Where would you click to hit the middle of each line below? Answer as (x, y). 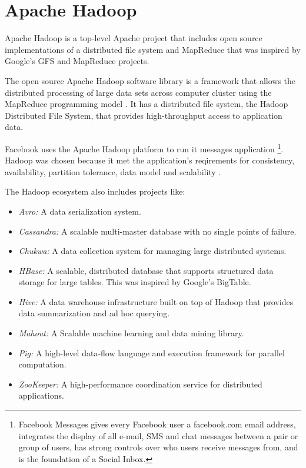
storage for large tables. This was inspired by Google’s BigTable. (135, 282)
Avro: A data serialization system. (80, 211)
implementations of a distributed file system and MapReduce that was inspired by (153, 49)
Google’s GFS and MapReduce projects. (77, 61)
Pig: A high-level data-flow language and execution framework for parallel (152, 352)
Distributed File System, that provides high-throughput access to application (144, 115)
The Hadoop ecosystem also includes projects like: (95, 191)
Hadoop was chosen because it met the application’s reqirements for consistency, (150, 160)
